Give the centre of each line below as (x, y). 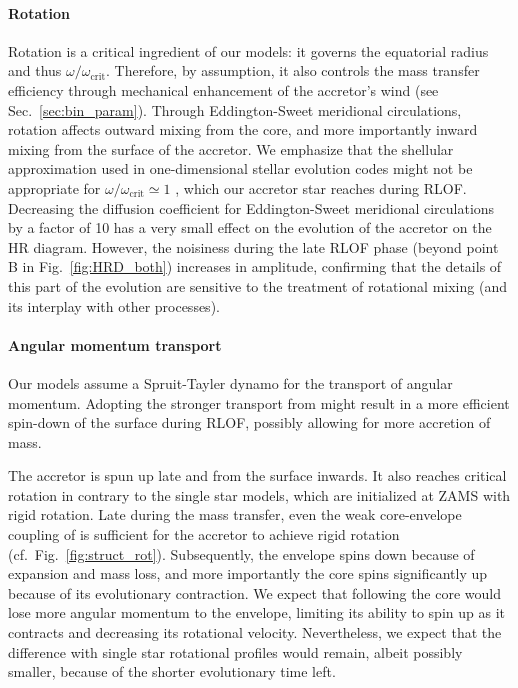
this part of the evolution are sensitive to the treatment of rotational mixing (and (257, 285)
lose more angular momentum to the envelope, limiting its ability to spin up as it (256, 612)
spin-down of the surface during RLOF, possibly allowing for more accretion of (249, 422)
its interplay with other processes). (114, 305)
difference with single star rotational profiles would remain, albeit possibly (235, 651)
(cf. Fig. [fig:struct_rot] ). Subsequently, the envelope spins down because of (241, 553)
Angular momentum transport (115, 344)
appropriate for (54, 187)
